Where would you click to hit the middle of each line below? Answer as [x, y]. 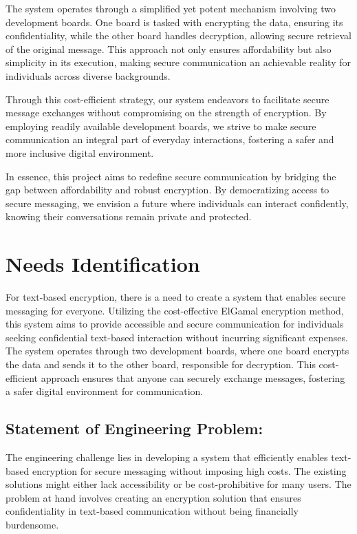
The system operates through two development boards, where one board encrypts [177, 351]
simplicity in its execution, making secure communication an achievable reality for [178, 62]
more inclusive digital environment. [80, 152]
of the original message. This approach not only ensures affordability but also [169, 49]
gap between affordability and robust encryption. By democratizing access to [167, 190]
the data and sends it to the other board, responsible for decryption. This [161, 364]
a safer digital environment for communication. [105, 391]
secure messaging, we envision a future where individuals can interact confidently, [177, 203]
